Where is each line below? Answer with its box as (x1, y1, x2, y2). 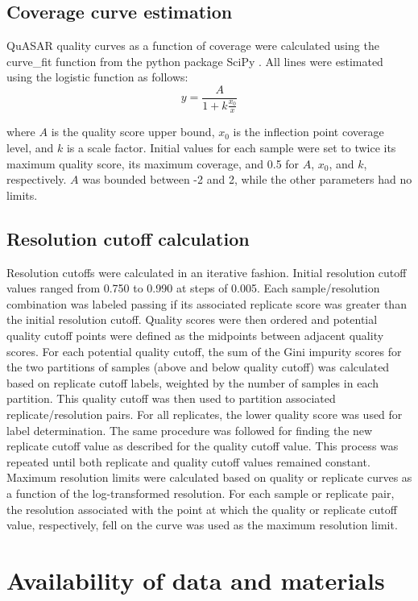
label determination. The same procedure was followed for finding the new (6, 421, 373, 438)
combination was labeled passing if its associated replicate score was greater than (6, 295, 407, 312)
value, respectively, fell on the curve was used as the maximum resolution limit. (6, 516, 398, 533)
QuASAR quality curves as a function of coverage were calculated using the (6, 37, 379, 54)
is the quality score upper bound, (51, 123, 215, 140)
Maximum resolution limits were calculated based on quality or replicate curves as (6, 469, 412, 486)
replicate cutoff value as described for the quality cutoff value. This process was (6, 437, 399, 454)
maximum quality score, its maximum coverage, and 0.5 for (6, 155, 300, 172)
